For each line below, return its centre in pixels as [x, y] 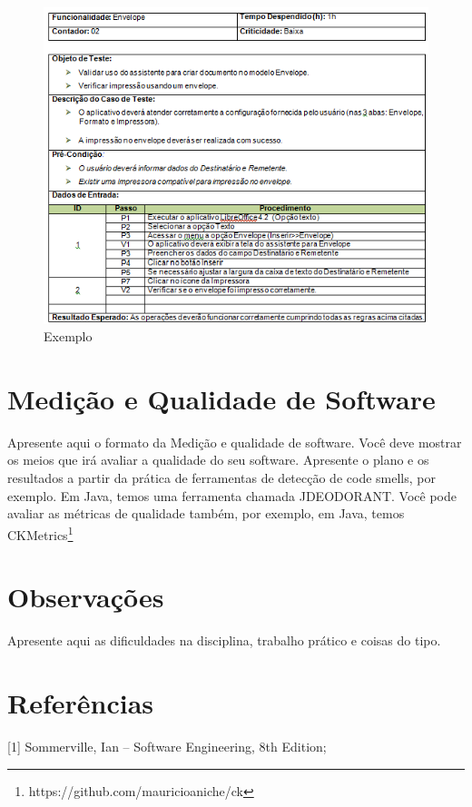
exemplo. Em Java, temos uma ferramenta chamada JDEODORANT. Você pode [232, 495]
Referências [81, 703]
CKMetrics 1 [40, 533]
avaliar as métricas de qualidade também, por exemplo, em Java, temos [206, 513]
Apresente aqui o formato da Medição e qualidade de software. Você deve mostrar [235, 442]
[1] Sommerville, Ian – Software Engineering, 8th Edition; [167, 746]
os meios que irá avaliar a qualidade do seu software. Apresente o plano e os [218, 460]
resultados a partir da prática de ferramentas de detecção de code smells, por [221, 478]
